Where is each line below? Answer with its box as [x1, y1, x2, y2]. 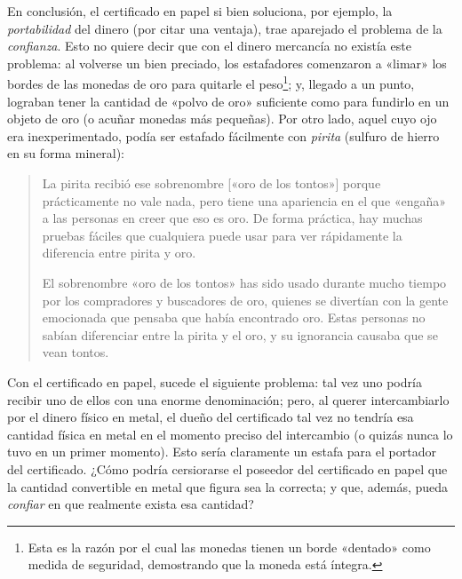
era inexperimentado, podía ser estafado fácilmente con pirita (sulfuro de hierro [7, 126, 440, 145]
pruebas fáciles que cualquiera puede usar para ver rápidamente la [42, 226, 402, 244]
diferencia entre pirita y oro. [42, 243, 196, 262]
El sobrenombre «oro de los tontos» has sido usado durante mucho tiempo [42, 273, 447, 291]
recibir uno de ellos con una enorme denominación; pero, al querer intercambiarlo [7, 390, 450, 408]
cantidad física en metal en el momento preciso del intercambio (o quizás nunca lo [7, 424, 453, 443]
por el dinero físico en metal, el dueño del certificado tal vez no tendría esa [7, 408, 414, 426]
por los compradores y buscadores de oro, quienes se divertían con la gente [42, 290, 449, 309]
